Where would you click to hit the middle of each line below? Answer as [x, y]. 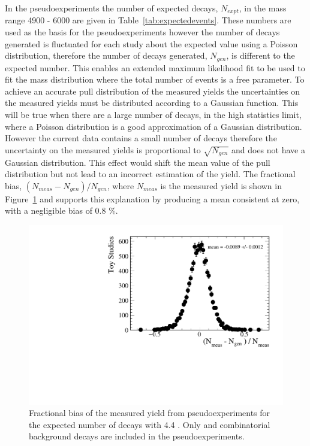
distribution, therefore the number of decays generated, [106, 55]
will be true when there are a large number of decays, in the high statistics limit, [153, 115]
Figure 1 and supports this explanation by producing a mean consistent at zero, [152, 198]
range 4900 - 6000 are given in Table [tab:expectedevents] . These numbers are [148, 20]
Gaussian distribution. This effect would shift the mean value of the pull [138, 162]
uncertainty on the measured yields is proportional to [103, 149]
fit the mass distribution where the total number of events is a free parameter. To [155, 79]
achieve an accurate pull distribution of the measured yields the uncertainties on [153, 91]
